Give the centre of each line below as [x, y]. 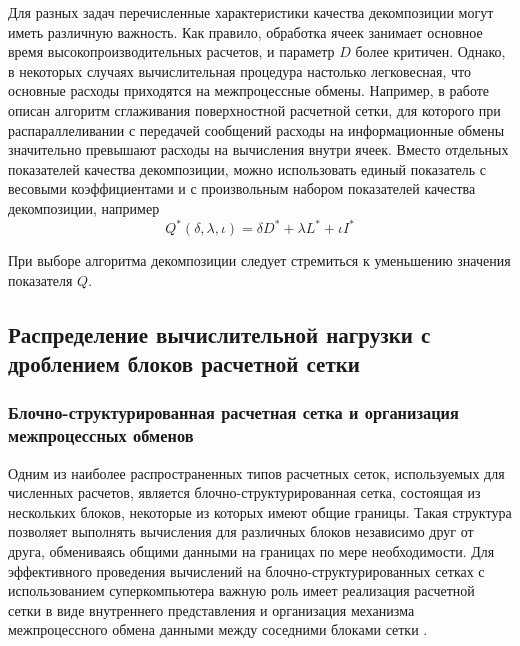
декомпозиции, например [84, 207]
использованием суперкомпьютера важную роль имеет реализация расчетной [241, 590]
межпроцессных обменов [101, 435]
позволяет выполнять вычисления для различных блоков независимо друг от [241, 531]
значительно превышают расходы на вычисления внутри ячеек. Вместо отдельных [258, 149]
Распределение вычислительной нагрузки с [219, 333]
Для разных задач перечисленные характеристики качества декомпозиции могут [251, 12]
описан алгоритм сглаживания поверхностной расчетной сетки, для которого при [254, 109]
